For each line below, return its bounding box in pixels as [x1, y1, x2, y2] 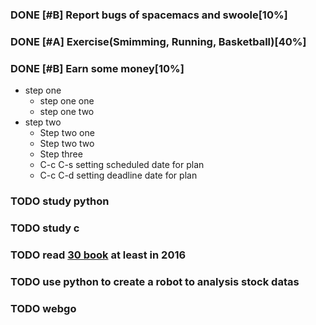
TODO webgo [10, 301, 77, 315]
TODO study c [10, 221, 80, 235]
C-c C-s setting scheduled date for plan [39, 159, 205, 171]
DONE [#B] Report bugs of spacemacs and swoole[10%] [10, 8, 288, 22]
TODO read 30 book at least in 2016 [10, 248, 187, 262]
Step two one [39, 127, 95, 139]
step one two [39, 106, 95, 118]
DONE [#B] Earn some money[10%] [10, 61, 185, 75]
